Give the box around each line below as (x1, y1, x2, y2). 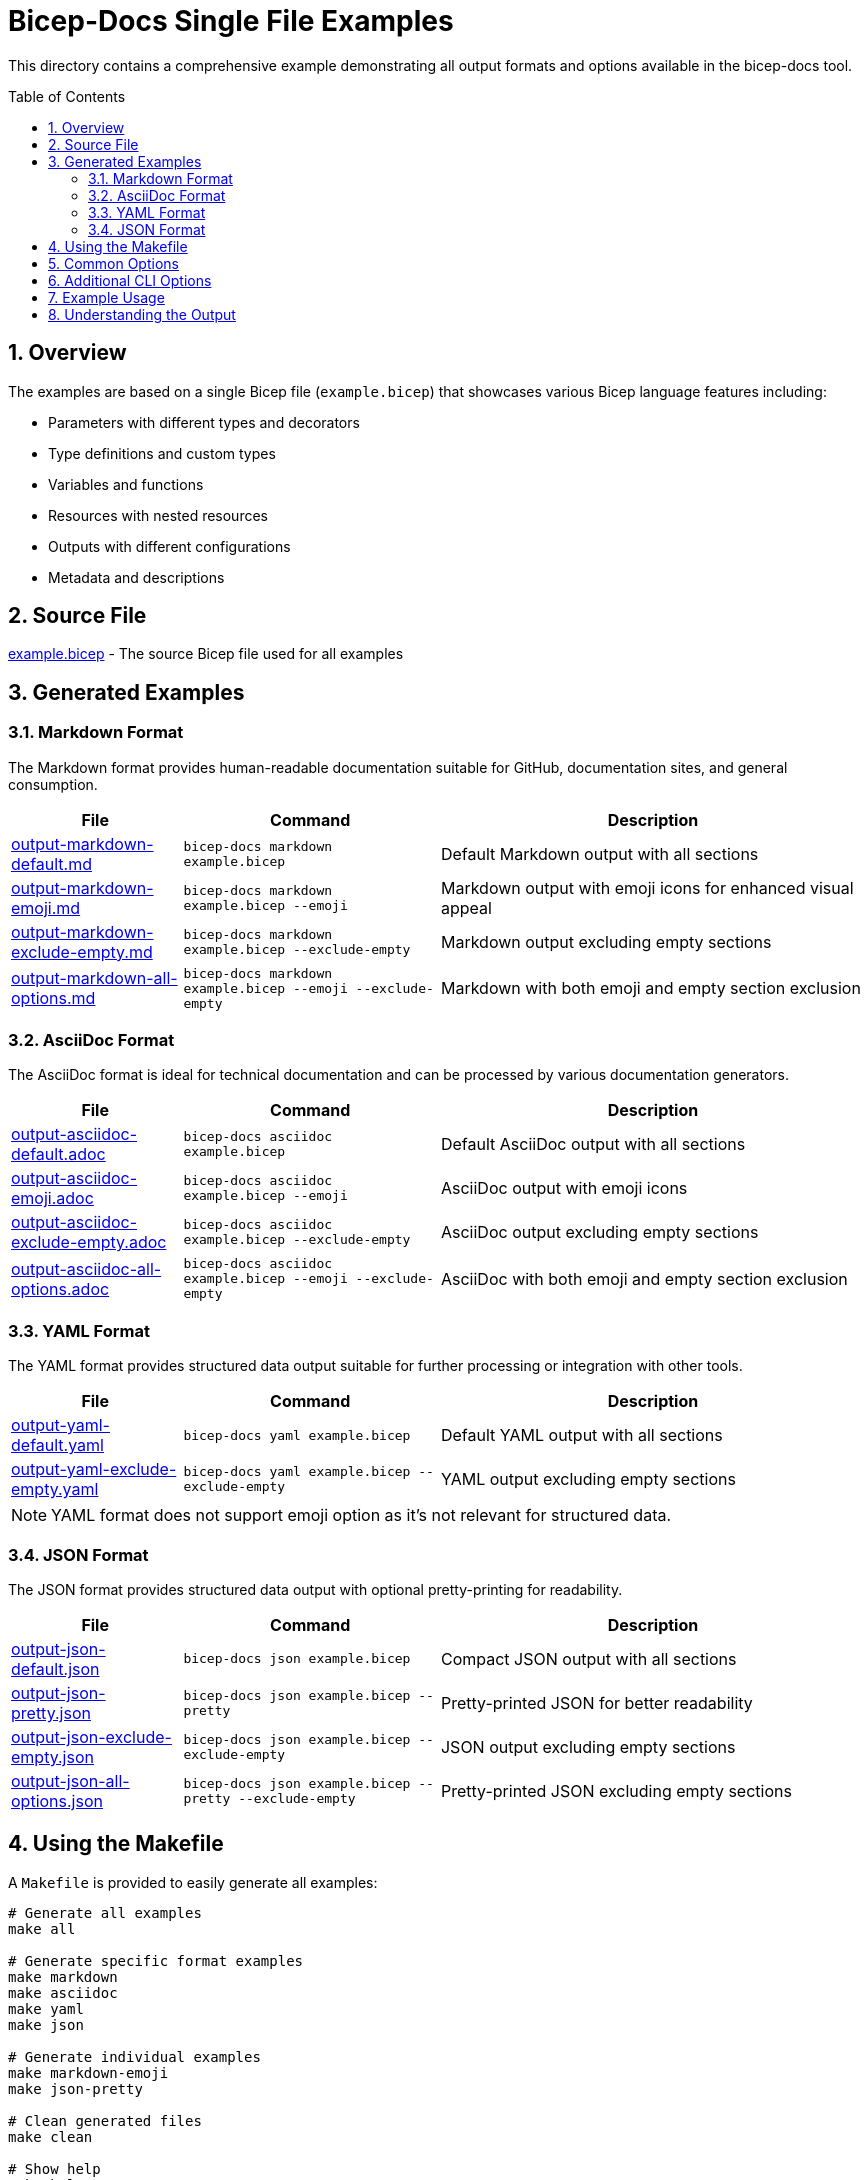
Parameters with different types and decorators (48, 413, 360, 431)
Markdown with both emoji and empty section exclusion (440, 978, 861, 999)
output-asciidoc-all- (11, 1258, 162, 1279)
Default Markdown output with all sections (440, 843, 759, 864)
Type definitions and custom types (48, 444, 276, 462)
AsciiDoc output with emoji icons (440, 1178, 688, 1199)
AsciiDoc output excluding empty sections (440, 1222, 759, 1243)
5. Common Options (48, 254, 179, 272)
